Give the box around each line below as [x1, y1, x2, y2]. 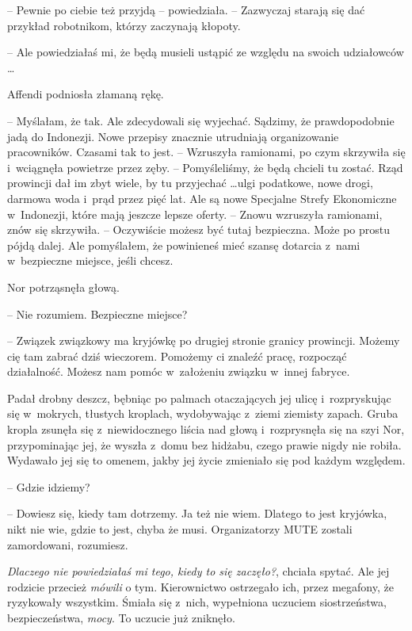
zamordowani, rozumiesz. [7, 536, 128, 553]
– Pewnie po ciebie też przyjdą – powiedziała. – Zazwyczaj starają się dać [7, 2, 365, 17]
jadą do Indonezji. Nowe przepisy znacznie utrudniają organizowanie [7, 128, 339, 144]
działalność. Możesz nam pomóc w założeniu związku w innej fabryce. [7, 363, 350, 380]
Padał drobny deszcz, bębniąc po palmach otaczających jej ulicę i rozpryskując [7, 389, 391, 406]
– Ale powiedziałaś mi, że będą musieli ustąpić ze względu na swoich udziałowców [7, 44, 404, 60]
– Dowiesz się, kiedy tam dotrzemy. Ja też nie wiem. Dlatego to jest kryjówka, [7, 505, 387, 522]
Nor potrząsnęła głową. [7, 278, 120, 295]
